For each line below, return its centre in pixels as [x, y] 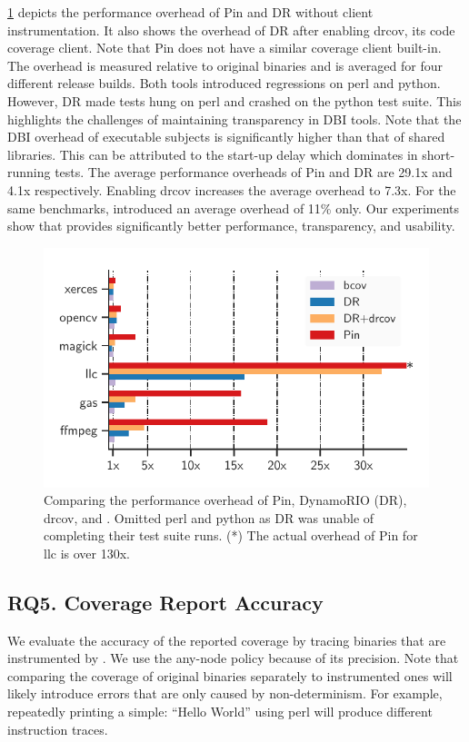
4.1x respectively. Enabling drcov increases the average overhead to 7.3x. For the [232, 189]
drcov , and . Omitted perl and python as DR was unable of [209, 517]
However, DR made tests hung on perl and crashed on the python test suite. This [234, 100]
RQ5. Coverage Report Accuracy [165, 602]
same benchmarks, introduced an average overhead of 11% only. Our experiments [234, 208]
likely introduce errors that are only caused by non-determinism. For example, [225, 693]
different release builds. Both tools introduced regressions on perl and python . [224, 83]
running [29, 172]
